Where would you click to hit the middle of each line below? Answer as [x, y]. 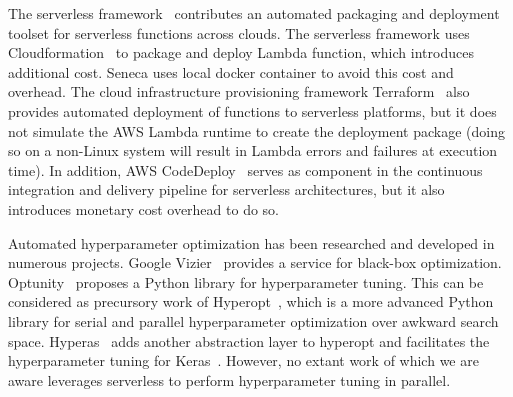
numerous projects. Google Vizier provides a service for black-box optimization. [255, 262]
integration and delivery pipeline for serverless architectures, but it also [226, 189]
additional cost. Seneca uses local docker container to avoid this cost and [231, 71]
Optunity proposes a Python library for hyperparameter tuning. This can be [246, 281]
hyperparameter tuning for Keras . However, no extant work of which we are [243, 360]
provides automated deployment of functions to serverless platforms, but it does [252, 110]
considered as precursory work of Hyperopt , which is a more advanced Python [251, 301]
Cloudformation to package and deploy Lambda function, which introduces [241, 52]
